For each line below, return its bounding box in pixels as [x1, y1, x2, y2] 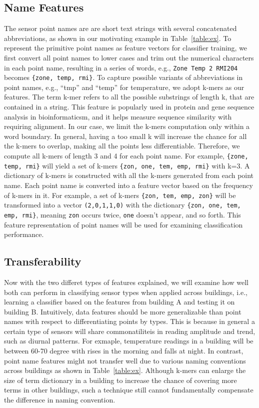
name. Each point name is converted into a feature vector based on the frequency [4, 179, 253, 190]
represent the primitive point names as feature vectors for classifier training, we [4, 42, 247, 53]
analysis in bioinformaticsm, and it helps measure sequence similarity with [4, 111, 232, 121]
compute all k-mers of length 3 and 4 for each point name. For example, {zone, [4, 150, 248, 161]
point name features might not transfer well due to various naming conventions [4, 355, 246, 365]
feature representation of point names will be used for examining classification [4, 219, 243, 229]
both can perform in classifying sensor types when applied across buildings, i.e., [4, 286, 247, 297]
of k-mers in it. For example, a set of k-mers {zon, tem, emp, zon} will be [4, 189, 236, 200]
